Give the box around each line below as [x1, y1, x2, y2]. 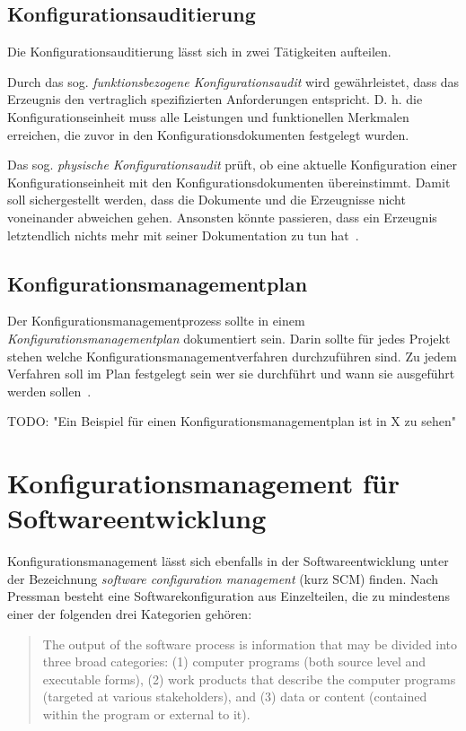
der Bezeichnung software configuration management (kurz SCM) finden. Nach [7, 569, 439, 587]
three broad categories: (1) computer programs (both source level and [42, 652, 426, 671]
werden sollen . [7, 381, 92, 400]
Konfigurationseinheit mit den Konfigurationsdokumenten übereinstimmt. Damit [7, 172, 451, 191]
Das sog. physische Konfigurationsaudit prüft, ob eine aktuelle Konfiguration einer [7, 155, 458, 174]
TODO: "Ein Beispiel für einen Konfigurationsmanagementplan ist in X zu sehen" [7, 412, 456, 431]
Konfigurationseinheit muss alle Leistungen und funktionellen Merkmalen [7, 107, 409, 126]
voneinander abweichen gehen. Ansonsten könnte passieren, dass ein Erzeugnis [7, 207, 437, 226]
